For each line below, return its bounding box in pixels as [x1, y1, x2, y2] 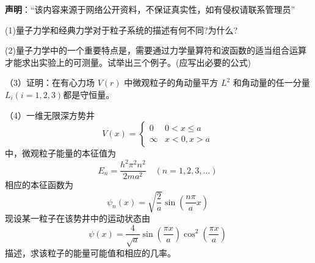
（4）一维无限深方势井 [5, 108, 95, 121]
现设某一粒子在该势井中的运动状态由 [5, 212, 150, 225]
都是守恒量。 [63, 88, 115, 100]
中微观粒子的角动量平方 [124, 76, 219, 89]
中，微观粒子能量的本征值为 [5, 147, 116, 160]
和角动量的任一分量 [233, 76, 310, 89]
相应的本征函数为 [5, 178, 73, 191]
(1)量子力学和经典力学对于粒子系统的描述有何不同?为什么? [5, 23, 238, 36]
